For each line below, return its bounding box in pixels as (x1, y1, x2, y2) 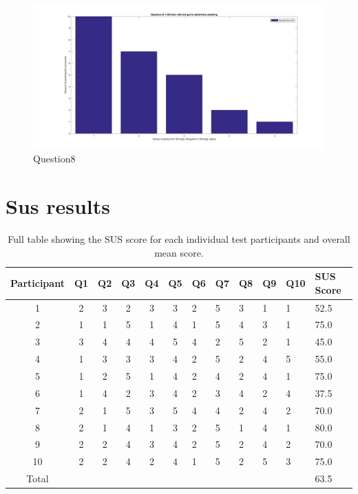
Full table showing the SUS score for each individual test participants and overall (8, 232, 350, 246)
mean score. (154, 245, 204, 259)
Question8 (33, 151, 76, 166)
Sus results (6, 192, 111, 220)
